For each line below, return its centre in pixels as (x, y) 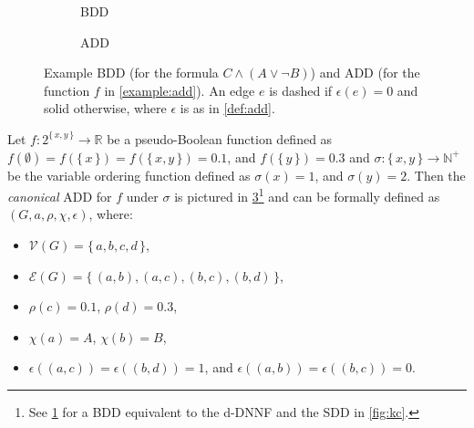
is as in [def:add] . (227, 108)
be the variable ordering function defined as (129, 175)
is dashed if (301, 90)
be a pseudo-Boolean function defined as (220, 138)
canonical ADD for (60, 196)
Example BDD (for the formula (131, 73)
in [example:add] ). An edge (180, 90)
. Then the (436, 175)
